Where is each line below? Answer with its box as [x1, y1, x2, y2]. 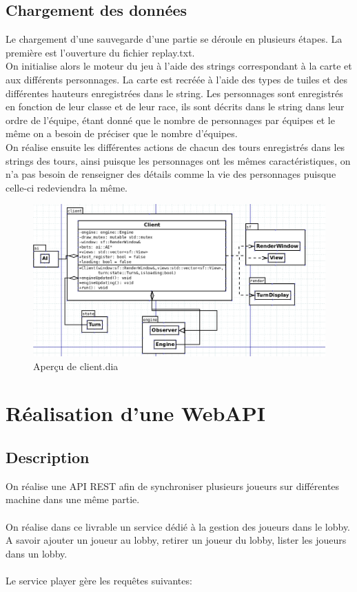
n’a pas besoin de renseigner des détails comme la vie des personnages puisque [6, 167, 336, 181]
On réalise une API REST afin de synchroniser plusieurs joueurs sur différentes [6, 478, 340, 493]
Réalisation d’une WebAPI [6, 399, 265, 427]
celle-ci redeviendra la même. [6, 180, 127, 194]
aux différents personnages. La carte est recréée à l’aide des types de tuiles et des [6, 72, 347, 86]
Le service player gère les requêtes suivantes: [6, 573, 192, 587]
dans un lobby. [6, 546, 68, 560]
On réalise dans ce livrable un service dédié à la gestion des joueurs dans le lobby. [6, 519, 351, 533]
